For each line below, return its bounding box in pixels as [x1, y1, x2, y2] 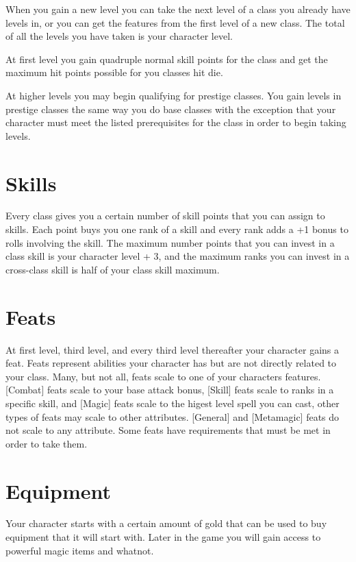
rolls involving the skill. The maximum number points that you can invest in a [5, 235, 335, 249]
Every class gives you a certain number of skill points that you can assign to [5, 208, 325, 223]
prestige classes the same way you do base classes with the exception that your [5, 101, 336, 116]
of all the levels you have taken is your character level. [5, 29, 233, 43]
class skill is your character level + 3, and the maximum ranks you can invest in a [5, 249, 350, 263]
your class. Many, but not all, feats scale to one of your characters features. [5, 369, 321, 383]
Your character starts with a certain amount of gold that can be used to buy [5, 516, 327, 530]
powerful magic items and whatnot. [5, 543, 154, 557]
